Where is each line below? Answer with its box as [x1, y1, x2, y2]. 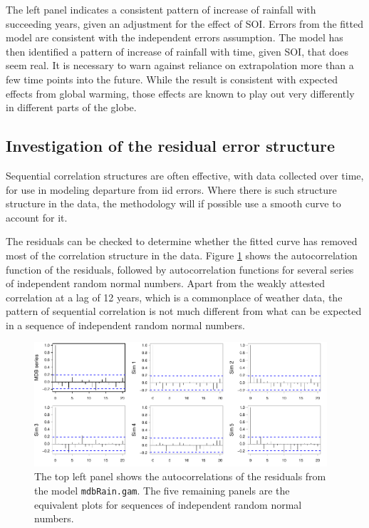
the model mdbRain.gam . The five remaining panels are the [34, 482, 290, 497]
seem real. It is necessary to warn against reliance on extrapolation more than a [6, 58, 354, 73]
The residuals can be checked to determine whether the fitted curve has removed [6, 234, 358, 249]
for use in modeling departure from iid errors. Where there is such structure [6, 182, 337, 197]
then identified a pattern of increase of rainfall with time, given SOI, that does [6, 43, 348, 58]
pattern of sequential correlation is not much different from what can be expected [6, 304, 362, 319]
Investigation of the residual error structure [6, 135, 335, 157]
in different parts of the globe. [6, 100, 137, 115]
